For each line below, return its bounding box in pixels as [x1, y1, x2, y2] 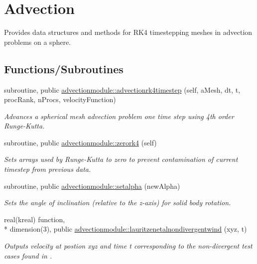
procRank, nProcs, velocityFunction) [4, 94, 116, 105]
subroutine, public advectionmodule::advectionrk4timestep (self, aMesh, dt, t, [4, 84, 241, 95]
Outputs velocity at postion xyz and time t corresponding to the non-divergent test [4, 241, 253, 251]
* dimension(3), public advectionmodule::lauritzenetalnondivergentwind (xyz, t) [4, 224, 247, 234]
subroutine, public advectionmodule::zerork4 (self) [4, 137, 157, 147]
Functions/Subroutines [4, 61, 124, 76]
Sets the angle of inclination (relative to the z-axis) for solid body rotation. [4, 197, 231, 208]
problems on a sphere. [4, 36, 71, 47]
